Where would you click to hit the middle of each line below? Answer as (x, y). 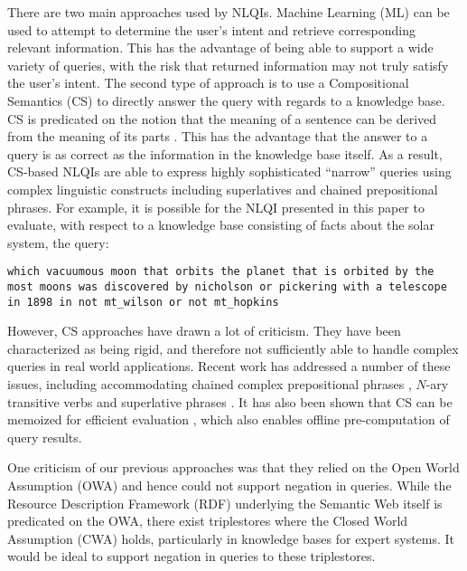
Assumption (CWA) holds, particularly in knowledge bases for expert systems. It (231, 538)
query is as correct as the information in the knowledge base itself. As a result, (225, 153)
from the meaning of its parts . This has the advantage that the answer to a (218, 136)
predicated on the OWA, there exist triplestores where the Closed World (208, 521)
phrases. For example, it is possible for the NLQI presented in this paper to (216, 207)
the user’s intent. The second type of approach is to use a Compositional (208, 83)
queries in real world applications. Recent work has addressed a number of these (229, 366)
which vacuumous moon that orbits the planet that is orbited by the (221, 272)
